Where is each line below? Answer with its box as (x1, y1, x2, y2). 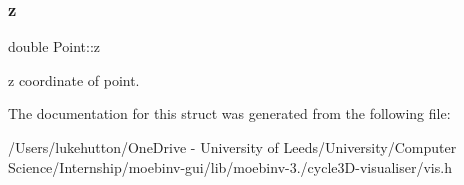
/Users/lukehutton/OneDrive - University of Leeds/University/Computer (8, 137, 457, 157)
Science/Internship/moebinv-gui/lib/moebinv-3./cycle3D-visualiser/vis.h (8, 156, 452, 177)
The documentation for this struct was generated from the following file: (8, 103, 451, 124)
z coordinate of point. (8, 69, 140, 90)
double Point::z (8, 36, 100, 57)
